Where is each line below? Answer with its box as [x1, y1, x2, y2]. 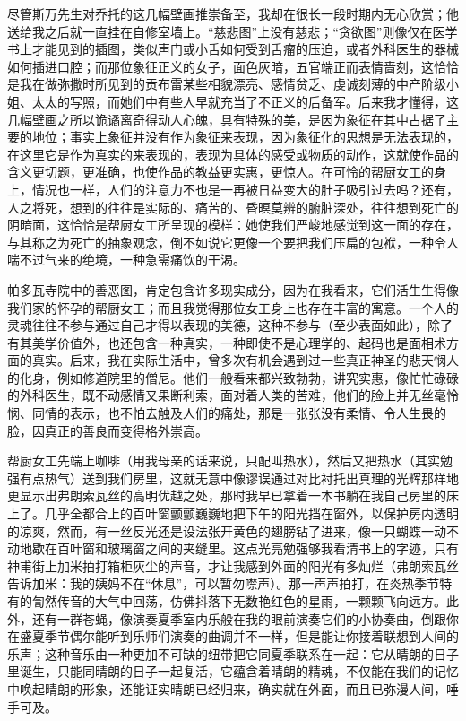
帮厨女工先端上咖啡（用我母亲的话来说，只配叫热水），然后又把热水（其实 [7, 451, 440, 470]
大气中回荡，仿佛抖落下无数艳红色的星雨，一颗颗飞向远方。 [94, 592, 446, 610]
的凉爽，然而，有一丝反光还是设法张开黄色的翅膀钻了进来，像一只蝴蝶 [7, 521, 421, 540]
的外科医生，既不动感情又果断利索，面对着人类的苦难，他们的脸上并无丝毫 [7, 386, 446, 404]
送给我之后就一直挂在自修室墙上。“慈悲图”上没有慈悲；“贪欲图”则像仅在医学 [7, 22, 458, 40]
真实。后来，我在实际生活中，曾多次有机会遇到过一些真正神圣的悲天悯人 [31, 351, 459, 369]
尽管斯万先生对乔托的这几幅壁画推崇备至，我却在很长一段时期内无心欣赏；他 [7, 4, 459, 22]
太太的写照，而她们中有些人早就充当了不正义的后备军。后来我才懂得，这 [31, 91, 459, 110]
